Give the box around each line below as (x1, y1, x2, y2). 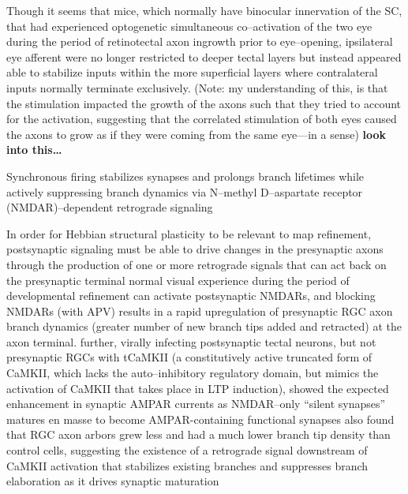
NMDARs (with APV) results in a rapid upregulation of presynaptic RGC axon (6, 302, 393, 319)
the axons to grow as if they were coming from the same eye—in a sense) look (6, 125, 387, 142)
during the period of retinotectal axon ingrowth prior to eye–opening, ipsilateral (6, 33, 393, 50)
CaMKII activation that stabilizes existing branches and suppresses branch (6, 457, 369, 473)
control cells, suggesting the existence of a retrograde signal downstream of (6, 442, 368, 458)
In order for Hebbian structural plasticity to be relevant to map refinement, (6, 225, 372, 241)
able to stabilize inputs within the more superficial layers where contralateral (6, 64, 378, 80)
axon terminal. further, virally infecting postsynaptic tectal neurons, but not (6, 333, 376, 350)
